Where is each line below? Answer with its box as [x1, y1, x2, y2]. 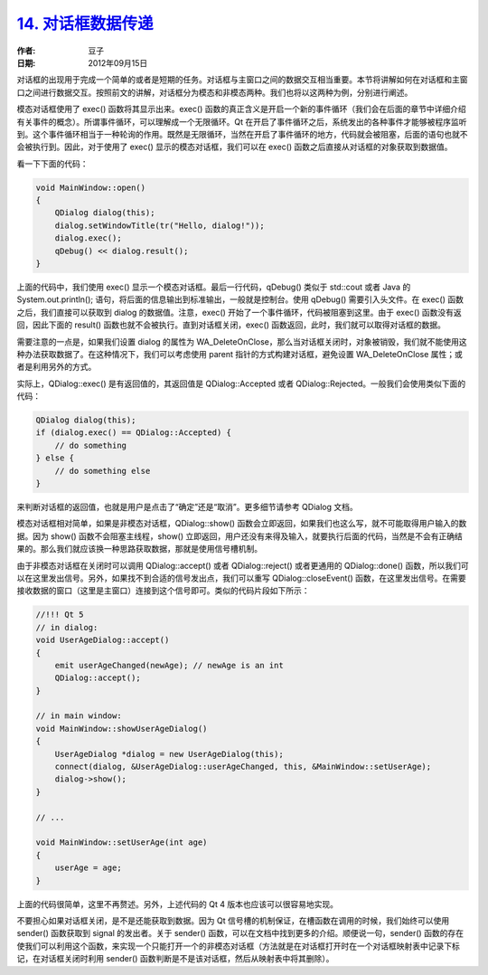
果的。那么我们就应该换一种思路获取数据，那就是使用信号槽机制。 [16, 544, 262, 554]
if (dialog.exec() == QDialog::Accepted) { [35, 428, 232, 438]
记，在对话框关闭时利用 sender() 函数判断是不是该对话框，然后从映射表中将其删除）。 [16, 953, 334, 964]
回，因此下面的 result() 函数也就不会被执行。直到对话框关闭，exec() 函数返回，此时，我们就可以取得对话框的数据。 [16, 319, 446, 330]
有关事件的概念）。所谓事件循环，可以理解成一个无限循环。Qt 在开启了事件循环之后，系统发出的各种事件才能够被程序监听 [16, 116, 467, 127]
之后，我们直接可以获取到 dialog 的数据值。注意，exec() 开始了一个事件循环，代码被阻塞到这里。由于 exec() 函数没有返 [16, 307, 462, 317]
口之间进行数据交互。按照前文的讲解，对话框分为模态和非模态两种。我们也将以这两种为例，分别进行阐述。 [16, 87, 413, 98]
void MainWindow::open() [35, 182, 146, 193]
